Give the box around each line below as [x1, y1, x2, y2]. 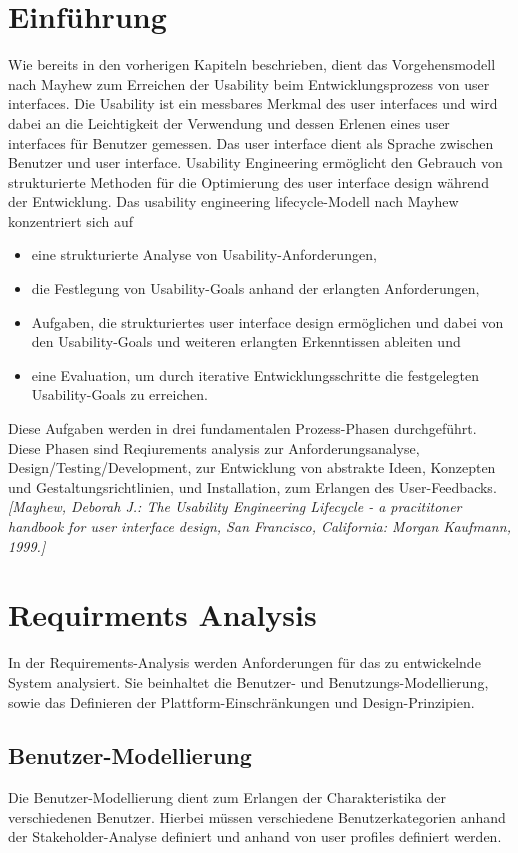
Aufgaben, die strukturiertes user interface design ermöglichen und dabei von [31, 311, 504, 332]
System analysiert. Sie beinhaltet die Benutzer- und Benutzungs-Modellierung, [8, 671, 489, 692]
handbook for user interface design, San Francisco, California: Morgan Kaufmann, [8, 516, 512, 536]
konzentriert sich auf [8, 210, 133, 231]
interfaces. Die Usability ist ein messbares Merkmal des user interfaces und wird [8, 93, 498, 114]
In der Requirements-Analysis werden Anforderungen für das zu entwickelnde [8, 652, 481, 673]
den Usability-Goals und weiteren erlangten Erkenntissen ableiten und [31, 331, 461, 352]
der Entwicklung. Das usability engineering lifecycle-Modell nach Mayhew [8, 191, 459, 212]
